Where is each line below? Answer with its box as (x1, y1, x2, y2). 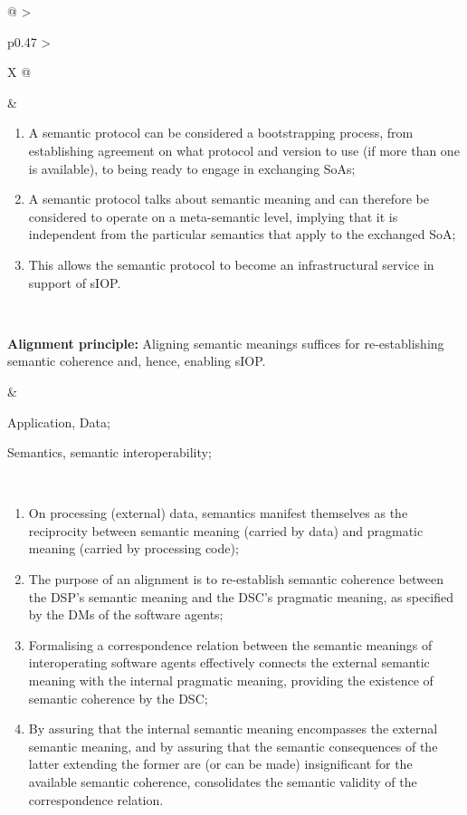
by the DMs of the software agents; (28, 605, 224, 624)
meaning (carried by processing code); (28, 539, 239, 558)
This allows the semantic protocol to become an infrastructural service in (28, 254, 434, 273)
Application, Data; (7, 412, 110, 431)
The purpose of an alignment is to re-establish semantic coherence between (28, 570, 443, 589)
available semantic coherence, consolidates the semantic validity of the (28, 772, 417, 791)
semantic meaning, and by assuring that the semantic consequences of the (28, 736, 438, 755)
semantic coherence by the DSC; (28, 688, 208, 707)
